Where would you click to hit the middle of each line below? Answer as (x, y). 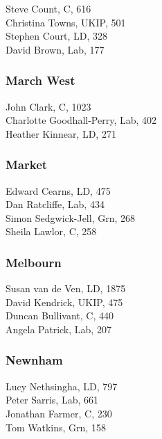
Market (27, 165)
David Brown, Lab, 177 (55, 49)
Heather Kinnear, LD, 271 (61, 133)
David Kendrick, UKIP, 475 (64, 302)
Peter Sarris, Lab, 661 (52, 400)
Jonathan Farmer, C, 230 (59, 413)
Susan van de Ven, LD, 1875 (66, 288)
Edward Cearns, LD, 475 (58, 190)
